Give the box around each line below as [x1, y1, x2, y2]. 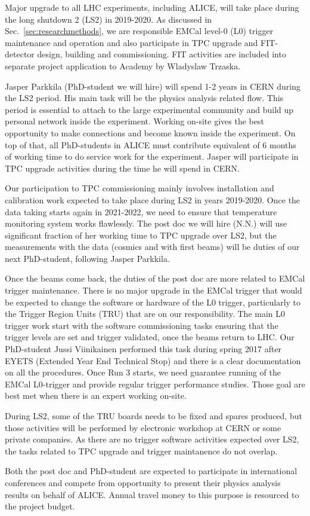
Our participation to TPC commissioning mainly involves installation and [5, 182, 274, 194]
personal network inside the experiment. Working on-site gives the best [5, 115, 264, 127]
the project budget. [5, 500, 75, 512]
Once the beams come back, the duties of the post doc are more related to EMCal [5, 272, 305, 285]
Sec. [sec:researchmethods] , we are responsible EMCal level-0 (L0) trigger [5, 25, 274, 37]
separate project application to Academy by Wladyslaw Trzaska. [5, 59, 241, 72]
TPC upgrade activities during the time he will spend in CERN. [5, 161, 240, 174]
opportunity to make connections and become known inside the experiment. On [5, 126, 296, 139]
